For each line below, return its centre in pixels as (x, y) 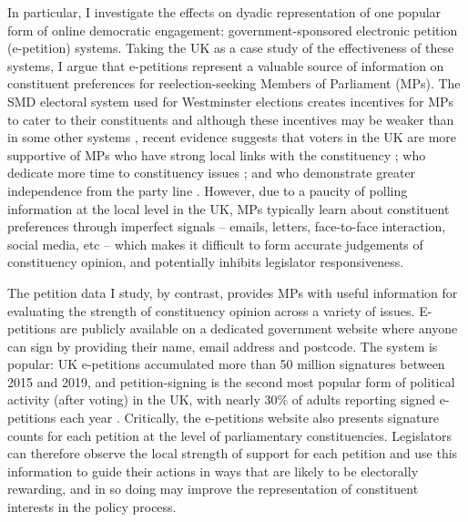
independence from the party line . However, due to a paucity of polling (208, 190)
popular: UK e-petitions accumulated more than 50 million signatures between (226, 364)
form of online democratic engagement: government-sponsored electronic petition (233, 30)
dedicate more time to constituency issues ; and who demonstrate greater (212, 173)
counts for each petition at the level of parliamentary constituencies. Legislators (229, 435)
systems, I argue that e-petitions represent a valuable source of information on (226, 65)
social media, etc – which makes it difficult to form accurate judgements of (215, 244)
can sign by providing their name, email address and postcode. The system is (223, 346)
